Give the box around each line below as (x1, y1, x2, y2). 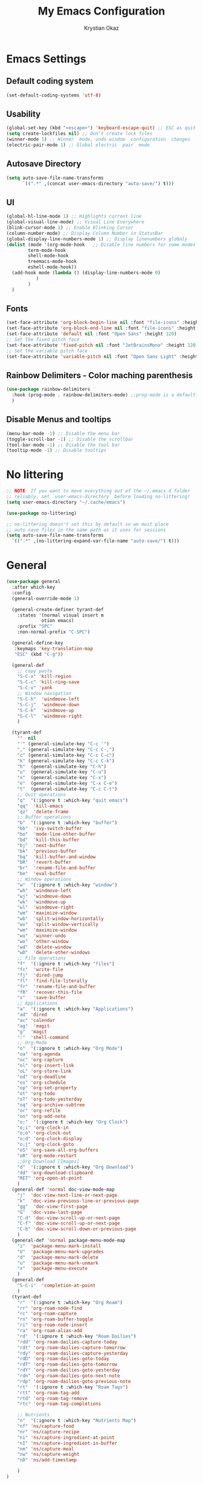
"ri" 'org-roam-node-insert (17, 1322, 88, 1328)
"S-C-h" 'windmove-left (17, 696, 80, 702)
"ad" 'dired (17, 1012, 47, 1018)
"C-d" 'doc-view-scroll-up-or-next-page (17, 1215, 120, 1221)
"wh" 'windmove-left (17, 887, 71, 893)
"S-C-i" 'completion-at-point (17, 1282, 96, 1288)
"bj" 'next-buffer (17, 842, 66, 848)
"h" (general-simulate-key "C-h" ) (17, 763, 107, 770)
